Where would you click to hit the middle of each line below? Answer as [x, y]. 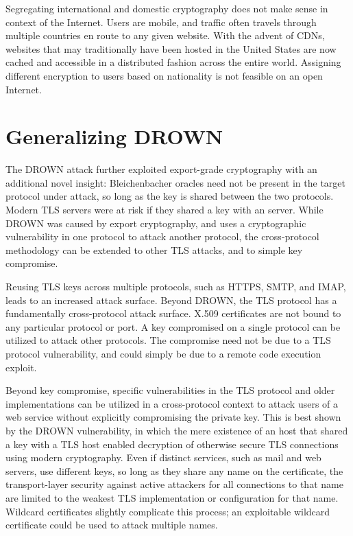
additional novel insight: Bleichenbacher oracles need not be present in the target [176, 182]
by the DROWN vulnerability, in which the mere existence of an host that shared [177, 430]
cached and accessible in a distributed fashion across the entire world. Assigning [173, 62]
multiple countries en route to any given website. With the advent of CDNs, [165, 35]
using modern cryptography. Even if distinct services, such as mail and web [163, 457]
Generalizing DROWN [114, 136]
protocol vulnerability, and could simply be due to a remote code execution [163, 353]
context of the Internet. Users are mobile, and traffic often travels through [161, 22]
